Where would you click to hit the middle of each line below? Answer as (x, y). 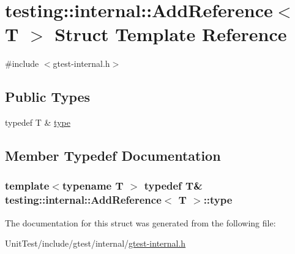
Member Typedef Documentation (113, 156)
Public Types (48, 97)
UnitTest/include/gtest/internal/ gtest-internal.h (95, 243)
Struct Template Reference (171, 34)
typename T (93, 186)
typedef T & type (38, 122)
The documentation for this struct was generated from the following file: (140, 222)
